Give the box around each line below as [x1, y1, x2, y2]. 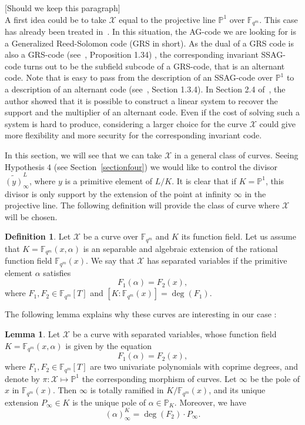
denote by [5, 372, 40, 384]
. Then [52, 384, 77, 396]
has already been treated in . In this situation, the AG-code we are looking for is [5, 25, 297, 38]
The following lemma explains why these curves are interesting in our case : [5, 308, 277, 320]
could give [259, 117, 296, 130]
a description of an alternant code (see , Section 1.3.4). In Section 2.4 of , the [5, 83, 286, 95]
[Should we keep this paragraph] [5, 2, 120, 14]
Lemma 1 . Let [5, 328, 61, 340]
